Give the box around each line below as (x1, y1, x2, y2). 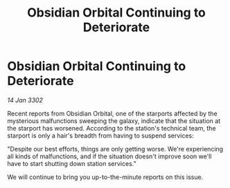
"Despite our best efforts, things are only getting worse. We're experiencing (7, 144, 224, 153)
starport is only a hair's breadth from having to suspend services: (7, 131, 194, 140)
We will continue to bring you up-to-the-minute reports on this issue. (7, 173, 204, 181)
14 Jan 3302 (7, 95, 44, 104)
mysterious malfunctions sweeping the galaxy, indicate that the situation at (7, 116, 221, 125)
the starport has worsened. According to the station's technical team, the (7, 124, 216, 132)
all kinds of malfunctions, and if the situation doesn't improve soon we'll (7, 152, 212, 160)
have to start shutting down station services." (7, 159, 136, 167)
